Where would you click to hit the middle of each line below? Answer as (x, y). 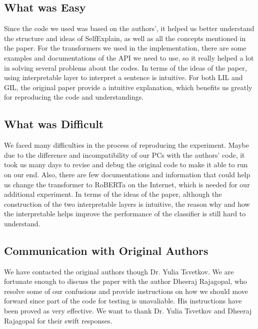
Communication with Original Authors (106, 250)
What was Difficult (54, 124)
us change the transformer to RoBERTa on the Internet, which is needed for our (127, 184)
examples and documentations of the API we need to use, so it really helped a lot (129, 57)
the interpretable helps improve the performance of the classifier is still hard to (125, 214)
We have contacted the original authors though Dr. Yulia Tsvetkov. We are (119, 271)
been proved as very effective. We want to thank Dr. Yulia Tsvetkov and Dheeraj (128, 311)
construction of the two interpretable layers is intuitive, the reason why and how (127, 204)
